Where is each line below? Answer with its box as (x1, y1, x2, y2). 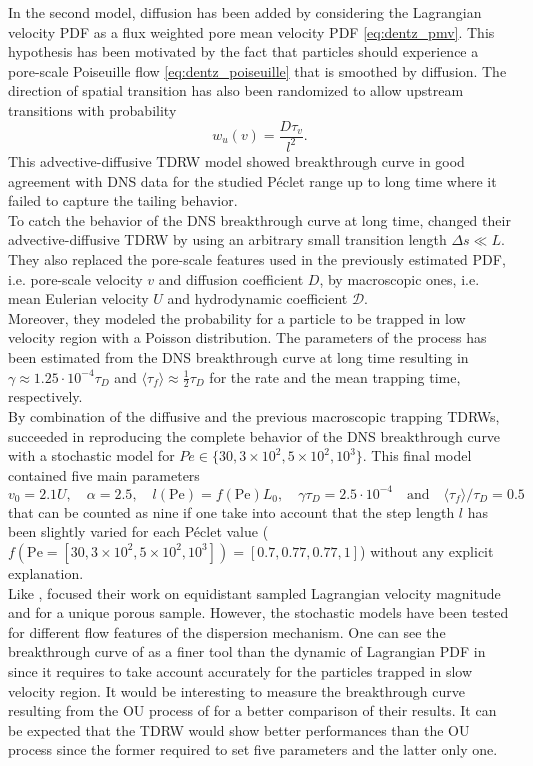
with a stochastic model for (8, 445, 175, 466)
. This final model (362, 445, 472, 466)
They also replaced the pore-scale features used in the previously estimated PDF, (8, 248, 506, 269)
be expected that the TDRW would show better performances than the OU (8, 719, 470, 740)
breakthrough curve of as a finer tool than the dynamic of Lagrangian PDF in (8, 641, 486, 662)
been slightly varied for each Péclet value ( (8, 521, 269, 542)
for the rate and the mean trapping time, (209, 366, 461, 387)
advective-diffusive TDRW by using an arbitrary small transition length (8, 229, 447, 250)
